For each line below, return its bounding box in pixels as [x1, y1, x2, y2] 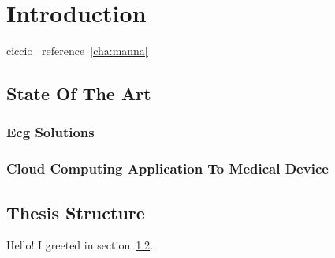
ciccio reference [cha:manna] [6, 43, 148, 59]
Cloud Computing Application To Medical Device [6, 159, 329, 178]
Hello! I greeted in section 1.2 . [6, 237, 154, 253]
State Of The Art [6, 81, 151, 106]
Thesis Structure [6, 200, 145, 224]
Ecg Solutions [6, 122, 95, 142]
